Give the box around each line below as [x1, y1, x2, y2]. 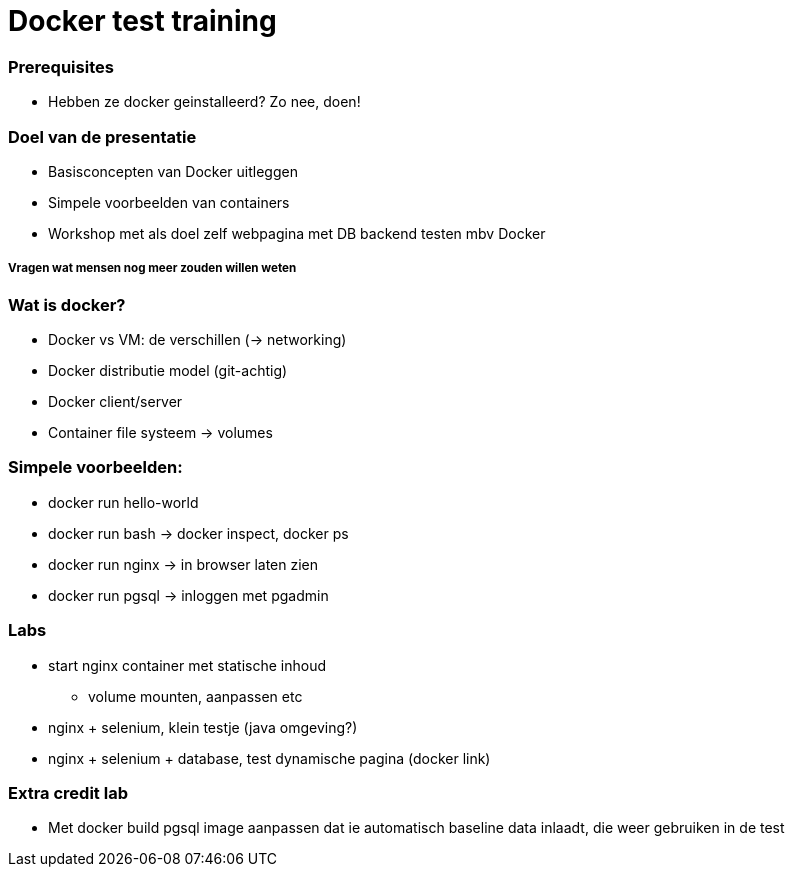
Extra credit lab [8, 782, 128, 803]
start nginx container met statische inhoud [48, 656, 326, 674]
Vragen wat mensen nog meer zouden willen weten [8, 261, 297, 276]
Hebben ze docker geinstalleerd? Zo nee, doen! [48, 93, 361, 111]
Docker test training [8, 4, 277, 38]
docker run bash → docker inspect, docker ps [48, 524, 349, 542]
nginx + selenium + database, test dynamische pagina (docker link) [48, 749, 491, 767]
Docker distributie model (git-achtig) [48, 362, 288, 380]
